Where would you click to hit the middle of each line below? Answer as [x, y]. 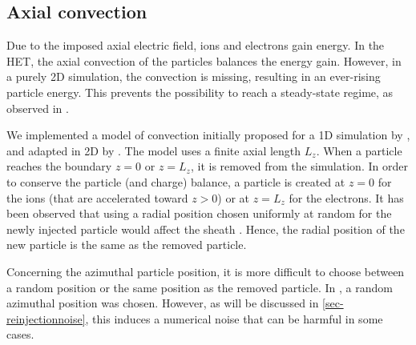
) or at [234, 197]
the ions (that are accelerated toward [97, 197]
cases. [20, 334]
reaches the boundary [59, 166]
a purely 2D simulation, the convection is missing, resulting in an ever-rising [194, 76]
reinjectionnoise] [46, 318]
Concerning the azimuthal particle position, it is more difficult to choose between [206, 271]
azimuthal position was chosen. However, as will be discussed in [163, 303]
